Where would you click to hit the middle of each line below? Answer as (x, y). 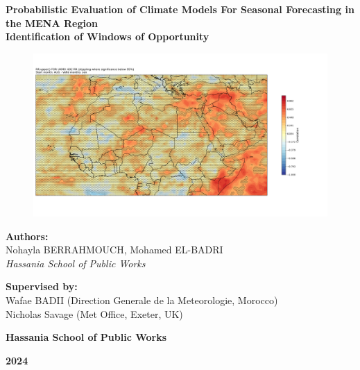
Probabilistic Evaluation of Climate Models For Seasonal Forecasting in (180, 9)
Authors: (27, 236)
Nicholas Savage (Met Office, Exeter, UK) (94, 313)
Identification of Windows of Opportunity (108, 36)
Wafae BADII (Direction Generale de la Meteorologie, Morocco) (142, 300)
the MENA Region (52, 23)
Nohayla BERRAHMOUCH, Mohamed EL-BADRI (114, 250)
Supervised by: (42, 286)
